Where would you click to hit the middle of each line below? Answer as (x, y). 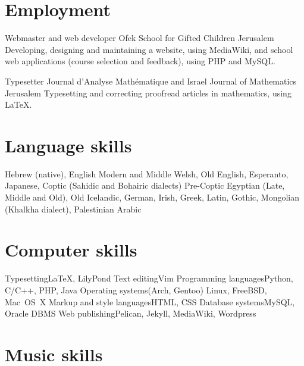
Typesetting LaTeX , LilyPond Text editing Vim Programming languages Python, (149, 278)
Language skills (68, 145)
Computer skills (71, 250)
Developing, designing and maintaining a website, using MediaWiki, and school (149, 49)
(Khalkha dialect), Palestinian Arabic (73, 209)
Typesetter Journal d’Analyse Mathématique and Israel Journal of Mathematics (151, 81)
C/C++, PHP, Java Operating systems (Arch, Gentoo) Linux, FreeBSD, (136, 290)
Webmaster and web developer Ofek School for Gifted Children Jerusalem (140, 38)
